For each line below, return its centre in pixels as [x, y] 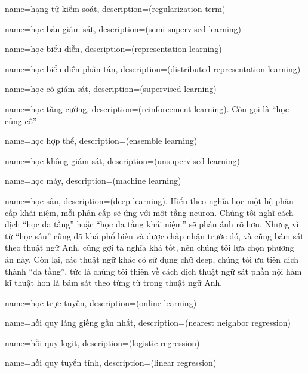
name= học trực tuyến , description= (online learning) [101, 302]
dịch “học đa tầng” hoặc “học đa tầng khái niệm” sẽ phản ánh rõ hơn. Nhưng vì [152, 224]
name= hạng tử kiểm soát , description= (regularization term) [115, 8]
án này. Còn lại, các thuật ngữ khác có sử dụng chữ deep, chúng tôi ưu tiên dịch [152, 259]
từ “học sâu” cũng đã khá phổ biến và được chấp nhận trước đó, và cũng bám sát [154, 235]
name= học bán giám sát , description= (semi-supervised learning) [123, 28]
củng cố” [21, 120]
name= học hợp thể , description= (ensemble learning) [101, 141]
